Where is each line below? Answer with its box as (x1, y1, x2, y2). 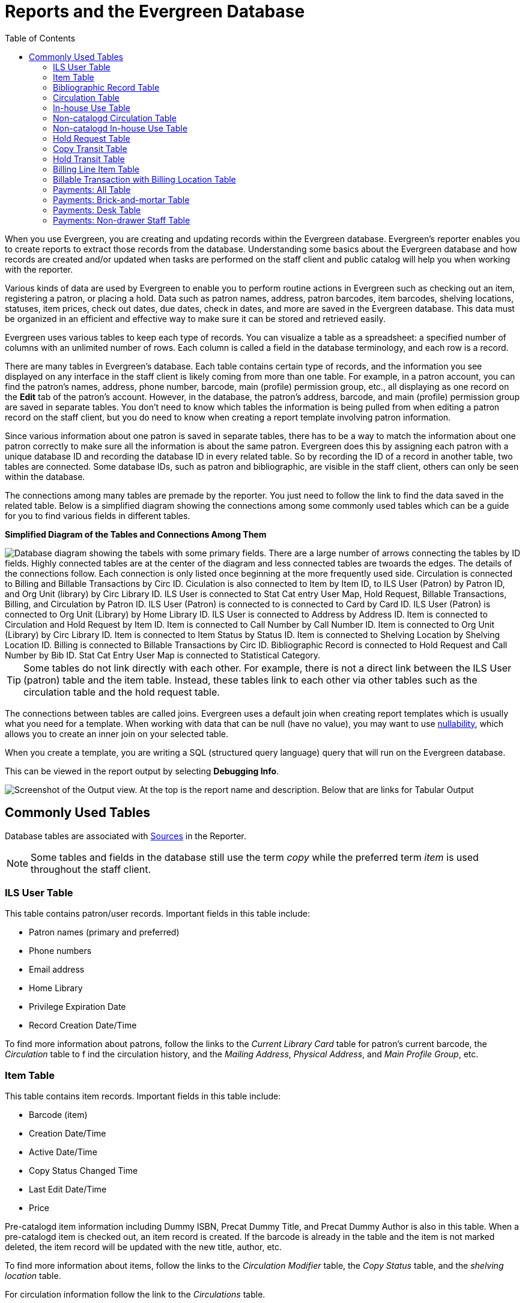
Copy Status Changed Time (29, 1165, 138, 1176)
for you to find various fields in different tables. (5, 510, 190, 521)
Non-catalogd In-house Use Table (53, 123, 187, 133)
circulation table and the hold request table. (23, 685, 220, 698)
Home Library (29, 983, 83, 994)
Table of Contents (5, 32, 76, 43)
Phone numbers (29, 946, 92, 956)
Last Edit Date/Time (29, 1184, 107, 1195)
